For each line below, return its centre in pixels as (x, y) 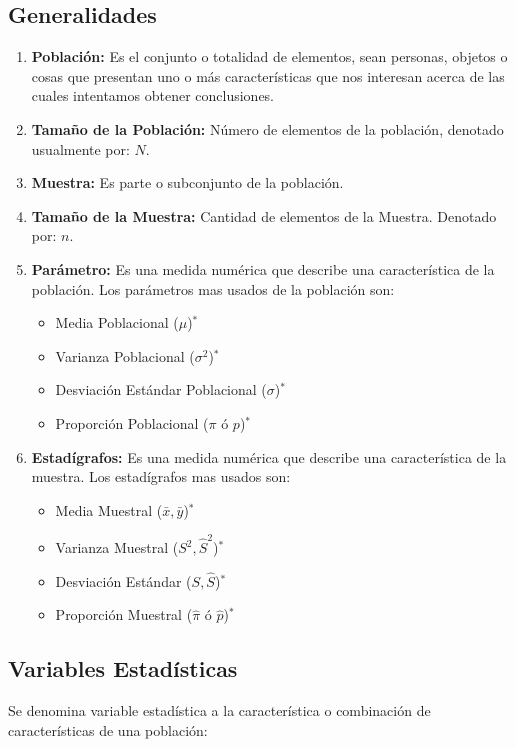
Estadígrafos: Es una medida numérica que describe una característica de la (269, 456)
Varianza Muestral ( (117, 547)
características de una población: (108, 729)
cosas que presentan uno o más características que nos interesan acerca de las (268, 75)
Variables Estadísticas (123, 668)
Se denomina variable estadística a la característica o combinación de (219, 710)
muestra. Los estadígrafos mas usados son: (161, 476)
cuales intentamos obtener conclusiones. (153, 95)
